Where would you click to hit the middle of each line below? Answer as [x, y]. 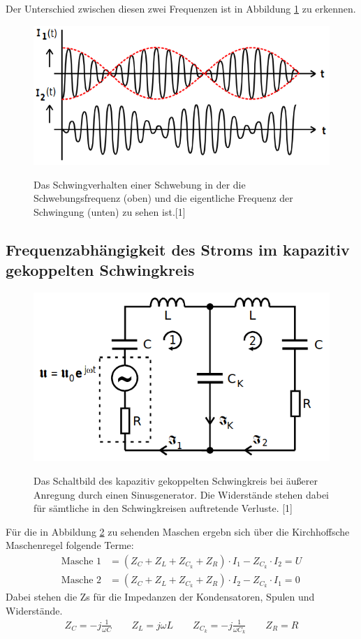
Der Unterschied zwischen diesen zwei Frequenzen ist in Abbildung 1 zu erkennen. [181, 8]
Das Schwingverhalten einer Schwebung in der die [140, 184]
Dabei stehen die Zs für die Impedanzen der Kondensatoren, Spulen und [160, 597]
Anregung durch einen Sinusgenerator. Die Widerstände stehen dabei [181, 494]
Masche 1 [81, 562]
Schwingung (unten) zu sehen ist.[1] [110, 211]
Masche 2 [81, 581]
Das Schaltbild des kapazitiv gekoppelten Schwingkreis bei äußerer [176, 481]
